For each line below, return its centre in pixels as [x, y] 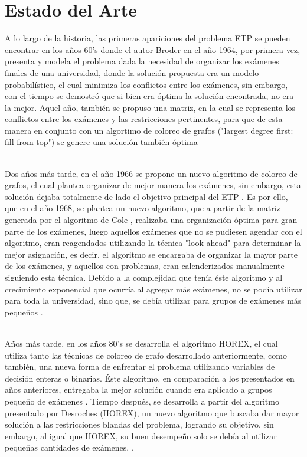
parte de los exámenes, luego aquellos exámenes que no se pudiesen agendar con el [153, 231]
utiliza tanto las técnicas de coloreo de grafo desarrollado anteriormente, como [146, 355]
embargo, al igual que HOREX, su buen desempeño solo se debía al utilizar [141, 435]
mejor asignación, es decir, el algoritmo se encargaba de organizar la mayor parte [151, 254]
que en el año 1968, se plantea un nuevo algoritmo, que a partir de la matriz [143, 208]
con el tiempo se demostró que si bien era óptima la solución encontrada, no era [149, 96]
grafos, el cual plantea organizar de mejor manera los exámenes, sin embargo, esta [153, 185]
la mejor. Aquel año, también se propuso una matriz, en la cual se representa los [150, 107]
